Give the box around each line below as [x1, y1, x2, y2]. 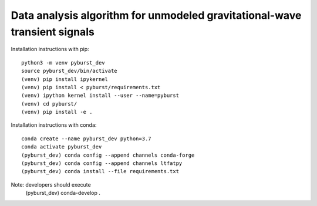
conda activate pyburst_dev [21, 144, 102, 150]
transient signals [11, 25, 95, 38]
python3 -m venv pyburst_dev [21, 59, 105, 66]
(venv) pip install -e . [21, 109, 93, 116]
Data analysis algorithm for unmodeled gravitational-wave [11, 9, 302, 22]
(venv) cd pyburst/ [21, 100, 77, 107]
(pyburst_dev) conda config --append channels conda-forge [21, 151, 195, 158]
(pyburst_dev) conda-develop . [25, 190, 101, 197]
